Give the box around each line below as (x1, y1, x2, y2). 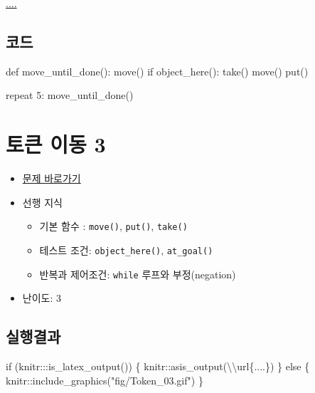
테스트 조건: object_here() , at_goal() (39, 242, 213, 257)
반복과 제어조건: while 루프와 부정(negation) (39, 266, 236, 281)
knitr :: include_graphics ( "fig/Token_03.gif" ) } (6, 372, 203, 387)
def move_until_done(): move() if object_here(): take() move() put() (6, 63, 309, 78)
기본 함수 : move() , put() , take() (39, 219, 188, 234)
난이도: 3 (22, 290, 61, 305)
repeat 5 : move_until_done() (6, 88, 134, 103)
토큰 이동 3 (6, 130, 106, 159)
